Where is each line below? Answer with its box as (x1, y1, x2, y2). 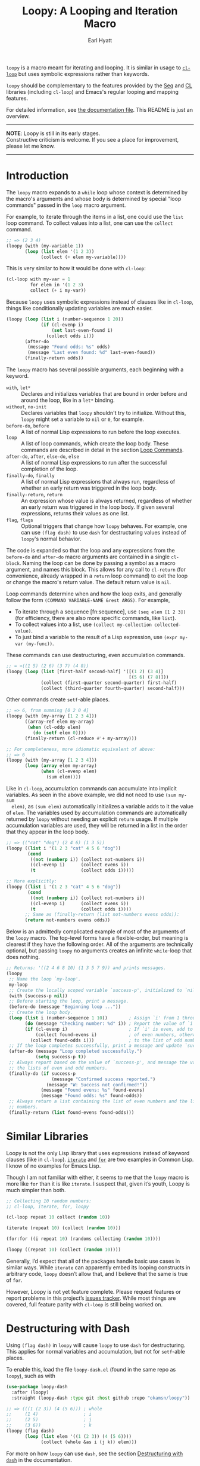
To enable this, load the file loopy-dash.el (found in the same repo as (6, 1366, 176, 1373)
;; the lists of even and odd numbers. (8, 1065, 108, 1071)
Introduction (6, 169, 69, 183)
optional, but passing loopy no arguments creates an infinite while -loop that (6, 947, 192, 954)
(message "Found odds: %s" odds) (27, 344, 111, 350)
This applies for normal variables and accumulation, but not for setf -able (6, 1348, 186, 1355)
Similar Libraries (6, 1129, 89, 1143)
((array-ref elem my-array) (24, 719, 95, 725)
